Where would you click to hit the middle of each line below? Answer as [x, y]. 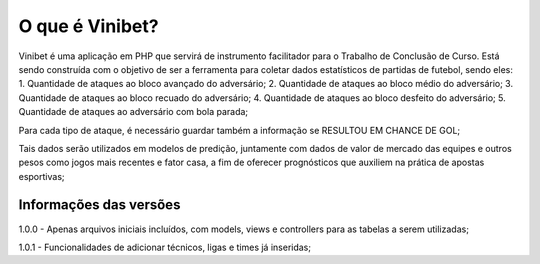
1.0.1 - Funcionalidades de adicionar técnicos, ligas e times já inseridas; [165, 247]
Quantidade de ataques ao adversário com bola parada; [133, 112]
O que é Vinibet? [88, 26]
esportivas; [41, 176]
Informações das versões [99, 205]
